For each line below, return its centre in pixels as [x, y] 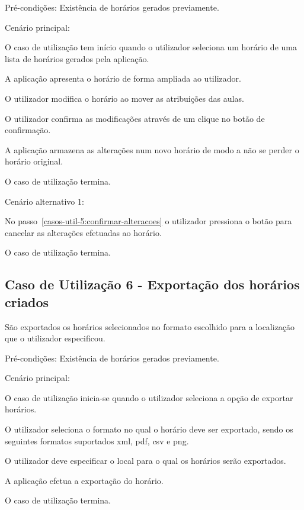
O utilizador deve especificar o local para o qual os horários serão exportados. [145, 461]
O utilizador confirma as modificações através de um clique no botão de [135, 118]
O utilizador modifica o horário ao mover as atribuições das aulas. [124, 98]
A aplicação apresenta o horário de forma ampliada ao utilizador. [123, 78]
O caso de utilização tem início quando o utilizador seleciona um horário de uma [151, 47]
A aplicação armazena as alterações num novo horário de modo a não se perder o [152, 149]
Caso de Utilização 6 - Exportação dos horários [152, 284]
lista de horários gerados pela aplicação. [77, 58]
